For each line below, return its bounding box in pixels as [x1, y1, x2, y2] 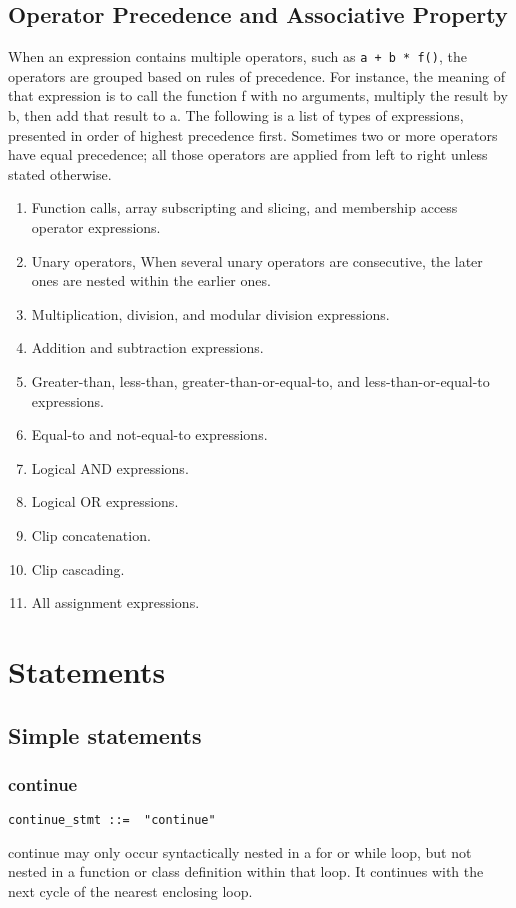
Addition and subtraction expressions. [31, 337, 264, 358]
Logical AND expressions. [31, 457, 189, 478]
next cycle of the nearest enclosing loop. [8, 880, 253, 901]
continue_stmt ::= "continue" [8, 813, 216, 828]
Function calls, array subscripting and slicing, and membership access [31, 197, 458, 218]
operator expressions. [31, 217, 161, 238]
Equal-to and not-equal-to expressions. [31, 424, 268, 445]
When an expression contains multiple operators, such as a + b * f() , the [8, 46, 467, 67]
